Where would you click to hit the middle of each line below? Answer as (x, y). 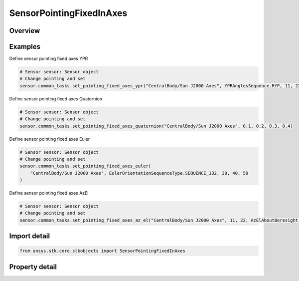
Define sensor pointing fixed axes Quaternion (56, 99)
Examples (25, 47)
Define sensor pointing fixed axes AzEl (49, 193)
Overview (25, 31)
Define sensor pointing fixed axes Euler (50, 139)
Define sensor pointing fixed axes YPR (49, 59)
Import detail (29, 236)
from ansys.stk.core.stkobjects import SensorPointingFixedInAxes (102, 251)
